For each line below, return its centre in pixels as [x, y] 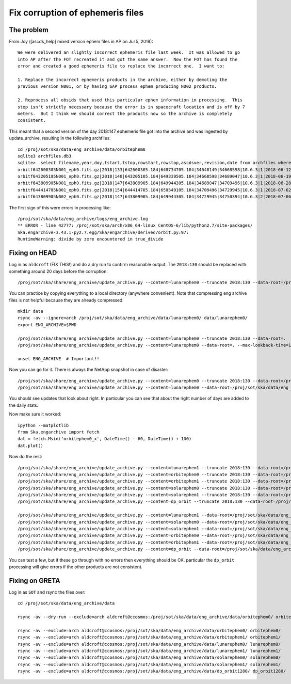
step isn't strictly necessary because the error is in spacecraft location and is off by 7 [131, 107]
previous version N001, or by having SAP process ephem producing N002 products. [117, 87]
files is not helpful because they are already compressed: [66, 300]
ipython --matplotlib [43, 425]
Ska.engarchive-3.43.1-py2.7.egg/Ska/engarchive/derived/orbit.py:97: [103, 232]
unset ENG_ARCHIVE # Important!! [58, 358]
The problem [29, 30]
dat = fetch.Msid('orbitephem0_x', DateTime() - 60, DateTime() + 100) [105, 439]
